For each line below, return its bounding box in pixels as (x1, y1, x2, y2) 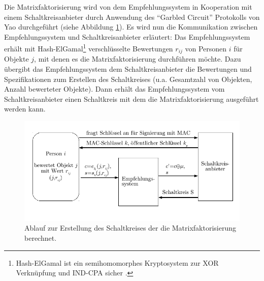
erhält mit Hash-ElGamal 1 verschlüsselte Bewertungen (4, 42, 173, 54)
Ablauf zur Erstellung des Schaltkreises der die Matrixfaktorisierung (24, 222, 237, 233)
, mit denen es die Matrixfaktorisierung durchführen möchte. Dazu (34, 53, 241, 64)
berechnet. (24, 232, 57, 243)
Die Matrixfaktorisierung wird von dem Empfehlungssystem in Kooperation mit (4, 2, 252, 12)
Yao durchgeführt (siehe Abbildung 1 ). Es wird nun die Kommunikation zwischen (4, 21, 258, 32)
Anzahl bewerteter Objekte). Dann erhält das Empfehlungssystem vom (4, 83, 225, 94)
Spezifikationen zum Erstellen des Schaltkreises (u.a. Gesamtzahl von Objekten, (4, 73, 252, 84)
